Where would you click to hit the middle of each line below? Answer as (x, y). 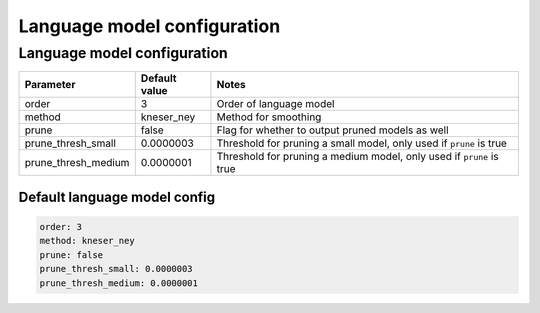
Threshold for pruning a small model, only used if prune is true (361, 143)
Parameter (50, 85)
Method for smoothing (269, 117)
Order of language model (275, 104)
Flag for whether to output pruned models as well (332, 130)
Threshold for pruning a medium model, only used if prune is (357, 157)
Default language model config (117, 196)
